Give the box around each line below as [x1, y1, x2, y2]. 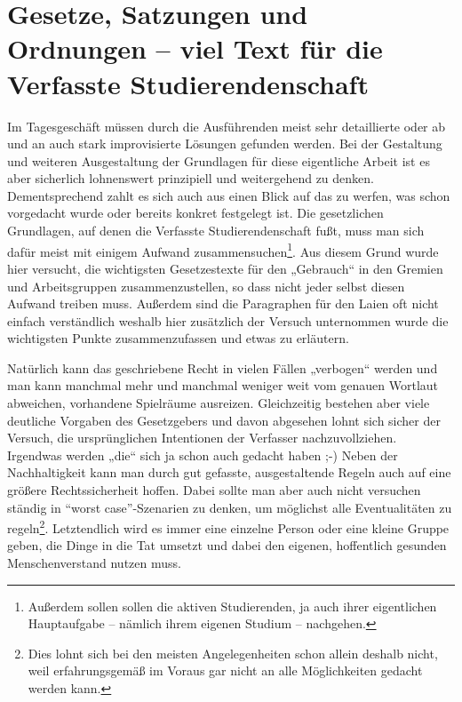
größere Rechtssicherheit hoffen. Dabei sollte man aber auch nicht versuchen [7, 481, 421, 499]
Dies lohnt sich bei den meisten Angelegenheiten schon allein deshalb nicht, [28, 643, 438, 662]
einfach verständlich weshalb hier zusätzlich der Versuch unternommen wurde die [7, 311, 449, 330]
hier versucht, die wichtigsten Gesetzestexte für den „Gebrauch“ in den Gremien [7, 259, 443, 277]
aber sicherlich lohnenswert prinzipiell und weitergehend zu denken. [7, 169, 374, 187]
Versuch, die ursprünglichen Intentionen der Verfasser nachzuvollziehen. [7, 428, 397, 447]
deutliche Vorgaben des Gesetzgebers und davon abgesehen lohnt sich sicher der [7, 411, 441, 429]
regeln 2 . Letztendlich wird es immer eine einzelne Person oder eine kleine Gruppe [7, 516, 450, 537]
